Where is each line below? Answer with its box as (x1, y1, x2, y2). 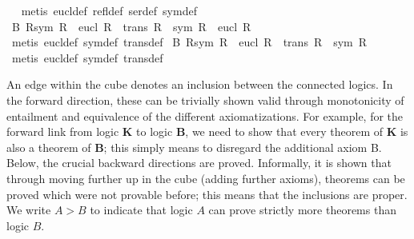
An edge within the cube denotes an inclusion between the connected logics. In (6, 76, 393, 93)
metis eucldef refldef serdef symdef (21, 2, 197, 18)
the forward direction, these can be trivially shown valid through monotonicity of (6, 91, 404, 108)
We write (6, 201, 51, 218)
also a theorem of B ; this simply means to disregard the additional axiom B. (6, 138, 382, 155)
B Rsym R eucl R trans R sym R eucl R (11, 18, 251, 34)
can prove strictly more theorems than (208, 201, 396, 218)
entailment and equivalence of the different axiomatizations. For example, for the (6, 107, 404, 124)
